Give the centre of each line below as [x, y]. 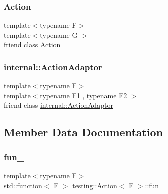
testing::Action [95, 185]
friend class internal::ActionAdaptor [59, 105]
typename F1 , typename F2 [84, 95]
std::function [23, 185]
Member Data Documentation [84, 132]
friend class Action [32, 45]
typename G [59, 35]
